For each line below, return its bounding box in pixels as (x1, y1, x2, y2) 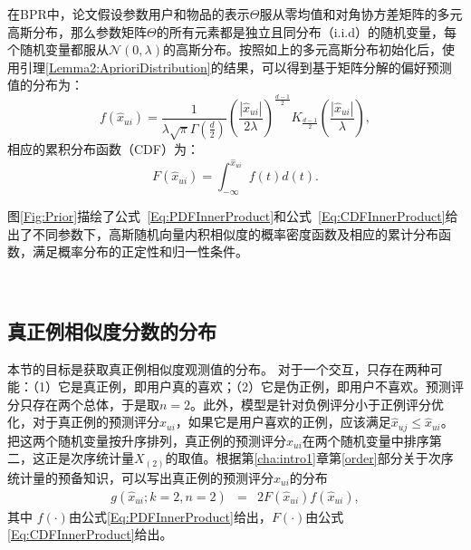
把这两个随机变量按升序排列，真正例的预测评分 (7, 430, 286, 449)
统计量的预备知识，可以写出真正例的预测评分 (7, 468, 274, 487)
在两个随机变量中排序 (302, 430, 429, 449)
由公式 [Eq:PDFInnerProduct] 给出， (68, 507, 272, 526)
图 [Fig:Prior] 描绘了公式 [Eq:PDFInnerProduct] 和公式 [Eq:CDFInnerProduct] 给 (7, 206, 458, 225)
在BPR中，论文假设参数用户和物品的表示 (7, 5, 250, 23)
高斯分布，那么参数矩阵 (7, 22, 147, 41)
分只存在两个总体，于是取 (7, 394, 159, 413)
